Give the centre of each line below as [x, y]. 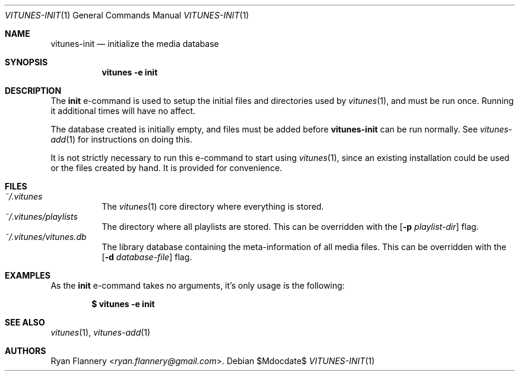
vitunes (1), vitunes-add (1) [101, 332]
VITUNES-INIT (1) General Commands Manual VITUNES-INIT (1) [127, 15]
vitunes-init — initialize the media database [135, 44]
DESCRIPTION [33, 91]
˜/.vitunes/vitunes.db [46, 237]
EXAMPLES [28, 275]
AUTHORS [26, 351]
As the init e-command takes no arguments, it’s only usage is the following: [198, 285]
